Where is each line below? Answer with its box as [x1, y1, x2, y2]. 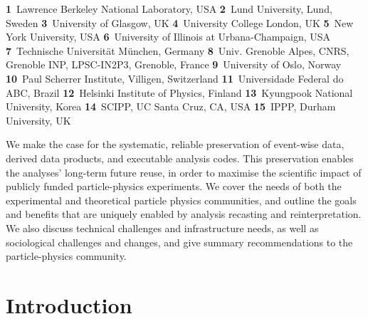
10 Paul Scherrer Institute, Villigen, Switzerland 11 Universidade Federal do [6, 70, 344, 85]
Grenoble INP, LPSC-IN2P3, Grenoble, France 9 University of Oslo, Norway [6, 57, 342, 72]
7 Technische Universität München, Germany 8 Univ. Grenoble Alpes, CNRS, [6, 43, 349, 58]
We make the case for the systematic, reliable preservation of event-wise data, [6, 137, 345, 152]
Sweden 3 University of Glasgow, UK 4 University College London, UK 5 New [6, 15, 354, 30]
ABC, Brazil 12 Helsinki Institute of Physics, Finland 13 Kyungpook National [6, 85, 353, 100]
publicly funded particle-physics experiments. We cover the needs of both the [6, 179, 342, 194]
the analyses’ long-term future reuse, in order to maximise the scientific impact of [6, 164, 362, 179]
